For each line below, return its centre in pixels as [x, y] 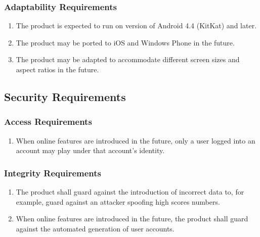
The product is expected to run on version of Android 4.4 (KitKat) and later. [136, 26]
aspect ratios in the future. [57, 69]
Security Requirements [65, 96]
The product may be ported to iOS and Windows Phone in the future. [125, 42]
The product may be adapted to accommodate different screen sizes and [128, 59]
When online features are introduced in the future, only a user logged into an [136, 140]
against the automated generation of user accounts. [95, 228]
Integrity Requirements [53, 173]
